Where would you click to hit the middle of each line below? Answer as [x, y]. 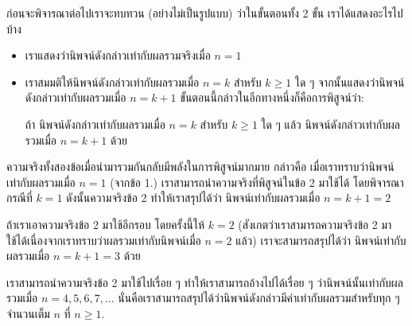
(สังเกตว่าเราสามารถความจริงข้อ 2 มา [315, 224]
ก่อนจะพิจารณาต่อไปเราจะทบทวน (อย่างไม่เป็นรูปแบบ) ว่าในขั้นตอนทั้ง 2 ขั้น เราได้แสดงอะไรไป [205, 13]
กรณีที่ [19, 198]
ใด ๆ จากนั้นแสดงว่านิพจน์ [350, 81]
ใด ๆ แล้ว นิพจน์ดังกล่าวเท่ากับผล [331, 124]
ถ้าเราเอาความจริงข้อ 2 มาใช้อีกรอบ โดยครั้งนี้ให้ [106, 224]
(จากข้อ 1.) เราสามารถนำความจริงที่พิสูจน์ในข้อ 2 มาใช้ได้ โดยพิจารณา [257, 182]
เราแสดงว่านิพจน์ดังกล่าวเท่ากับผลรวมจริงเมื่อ [118, 55]
